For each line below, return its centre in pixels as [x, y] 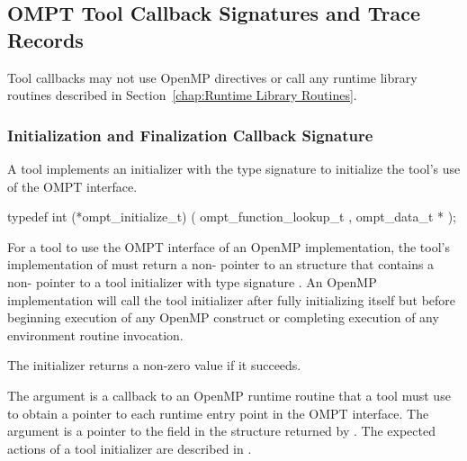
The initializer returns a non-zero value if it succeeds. [154, 365]
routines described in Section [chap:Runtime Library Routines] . [182, 95]
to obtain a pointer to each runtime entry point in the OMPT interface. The [218, 413]
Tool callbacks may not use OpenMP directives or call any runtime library [212, 77]
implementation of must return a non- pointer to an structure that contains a [221, 264]
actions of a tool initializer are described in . [130, 448]
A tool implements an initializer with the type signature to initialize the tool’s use [234, 168]
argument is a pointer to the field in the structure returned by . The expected [221, 431]
